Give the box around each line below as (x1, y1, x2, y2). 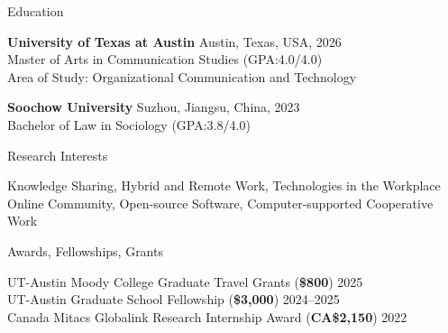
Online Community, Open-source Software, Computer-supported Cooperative (7, 193, 434, 212)
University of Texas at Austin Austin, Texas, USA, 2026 (7, 32, 342, 51)
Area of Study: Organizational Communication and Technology (7, 67, 357, 86)
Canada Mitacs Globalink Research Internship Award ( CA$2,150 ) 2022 (7, 307, 407, 326)
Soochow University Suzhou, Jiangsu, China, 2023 (7, 97, 300, 116)
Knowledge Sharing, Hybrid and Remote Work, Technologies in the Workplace (7, 176, 441, 195)
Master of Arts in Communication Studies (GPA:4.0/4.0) (7, 50, 323, 69)
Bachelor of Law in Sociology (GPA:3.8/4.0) (7, 115, 251, 134)
